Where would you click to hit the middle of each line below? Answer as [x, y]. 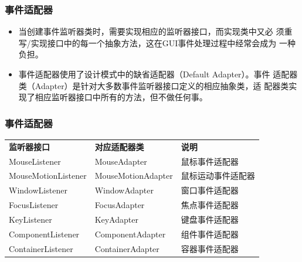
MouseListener [35, 161]
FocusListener [34, 205]
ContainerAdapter [127, 248]
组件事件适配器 [210, 234]
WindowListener [38, 190]
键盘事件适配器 [210, 219]
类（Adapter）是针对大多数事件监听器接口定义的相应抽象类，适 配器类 [154, 85]
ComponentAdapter [130, 234]
